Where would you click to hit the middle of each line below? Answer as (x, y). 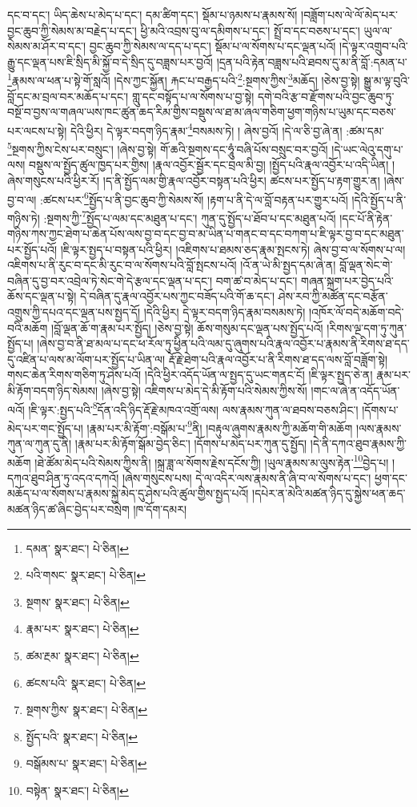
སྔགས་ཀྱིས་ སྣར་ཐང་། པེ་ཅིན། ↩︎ (87, 710)
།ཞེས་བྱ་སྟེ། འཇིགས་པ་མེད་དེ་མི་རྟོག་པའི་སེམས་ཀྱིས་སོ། (204, 390)
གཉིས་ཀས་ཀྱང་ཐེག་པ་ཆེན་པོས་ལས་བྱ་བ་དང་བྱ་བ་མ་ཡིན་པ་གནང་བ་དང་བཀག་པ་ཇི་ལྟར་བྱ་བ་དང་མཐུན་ (206, 233)
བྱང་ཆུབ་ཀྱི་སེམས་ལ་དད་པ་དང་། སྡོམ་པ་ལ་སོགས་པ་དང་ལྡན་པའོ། (213, 46)
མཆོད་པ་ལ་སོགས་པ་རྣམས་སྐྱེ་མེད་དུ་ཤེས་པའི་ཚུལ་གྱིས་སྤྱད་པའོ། (128, 493)
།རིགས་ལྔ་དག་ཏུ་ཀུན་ (367, 327)
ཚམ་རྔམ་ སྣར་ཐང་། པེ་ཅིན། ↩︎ (82, 656)
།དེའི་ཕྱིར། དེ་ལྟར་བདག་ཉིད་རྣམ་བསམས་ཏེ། (225, 311)
